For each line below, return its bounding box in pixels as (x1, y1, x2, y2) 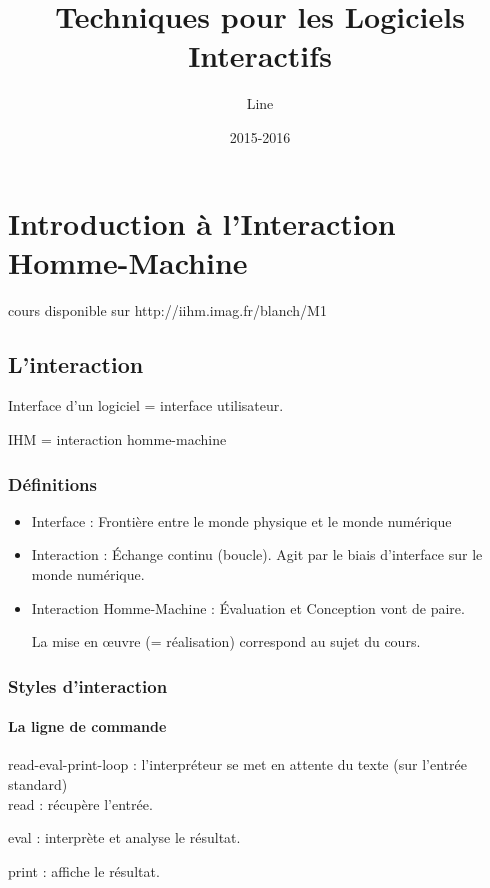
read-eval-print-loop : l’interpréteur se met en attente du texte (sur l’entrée (8, 754, 467, 775)
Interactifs (188, 35, 332, 76)
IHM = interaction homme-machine (8, 429, 227, 450)
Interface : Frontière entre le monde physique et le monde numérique (31, 510, 452, 531)
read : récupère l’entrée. (8, 793, 153, 814)
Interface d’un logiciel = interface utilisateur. (8, 395, 284, 416)
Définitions (8, 471, 97, 496)
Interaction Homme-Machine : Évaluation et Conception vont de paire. (31, 597, 465, 618)
